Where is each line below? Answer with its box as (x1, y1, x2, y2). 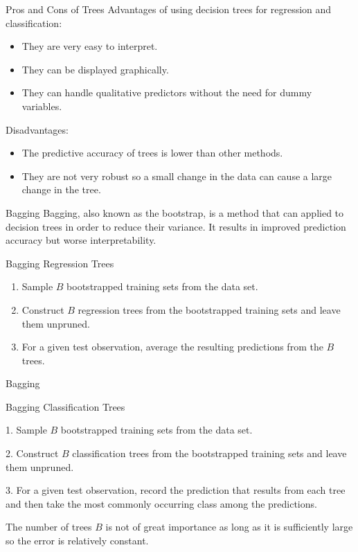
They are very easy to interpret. (21, 39, 158, 53)
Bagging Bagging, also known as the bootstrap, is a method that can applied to (6, 205, 344, 220)
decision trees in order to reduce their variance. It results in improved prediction (6, 219, 346, 233)
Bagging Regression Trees (6, 256, 114, 270)
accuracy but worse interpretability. (6, 233, 156, 247)
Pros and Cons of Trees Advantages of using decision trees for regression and (6, 2, 332, 16)
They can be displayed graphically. (21, 62, 169, 76)
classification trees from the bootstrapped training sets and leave (72, 446, 347, 461)
